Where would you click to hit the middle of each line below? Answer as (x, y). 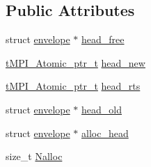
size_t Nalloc (34, 156)
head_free (103, 39)
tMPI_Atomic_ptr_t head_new (75, 62)
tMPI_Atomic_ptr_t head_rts (73, 86)
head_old (102, 109)
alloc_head (105, 133)
